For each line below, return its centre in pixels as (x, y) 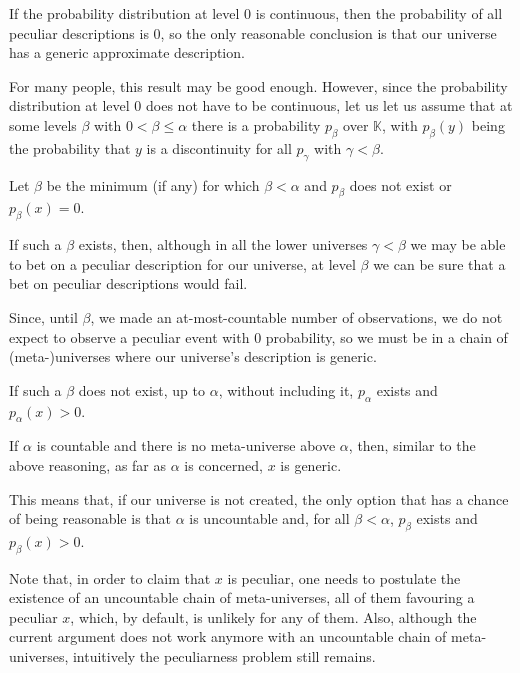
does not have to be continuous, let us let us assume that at (329, 105)
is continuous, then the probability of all (379, 13)
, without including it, (286, 389)
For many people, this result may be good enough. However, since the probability (258, 85)
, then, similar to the (412, 445)
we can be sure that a (439, 263)
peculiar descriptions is (79, 32)
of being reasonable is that (90, 518)
